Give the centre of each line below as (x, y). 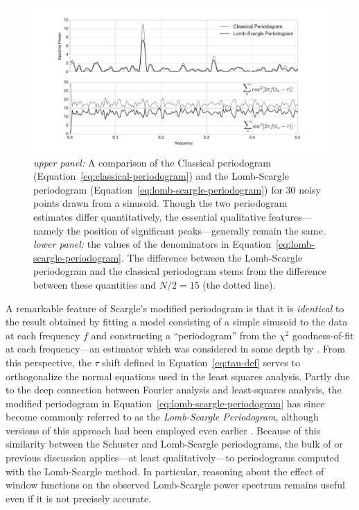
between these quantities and (95, 284)
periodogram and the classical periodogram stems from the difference (180, 271)
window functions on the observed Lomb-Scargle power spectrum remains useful (175, 485)
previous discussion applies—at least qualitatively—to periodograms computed (173, 458)
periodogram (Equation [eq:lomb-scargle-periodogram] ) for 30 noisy (177, 189)
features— (290, 216)
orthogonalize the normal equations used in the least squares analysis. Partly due (178, 376)
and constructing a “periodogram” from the (184, 335)
